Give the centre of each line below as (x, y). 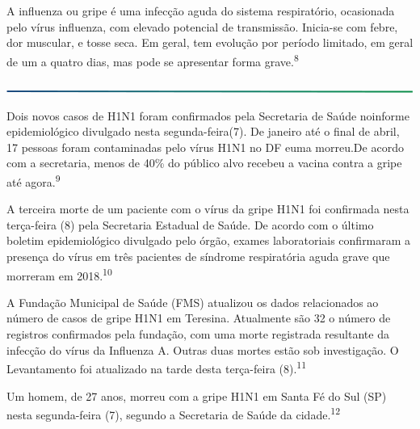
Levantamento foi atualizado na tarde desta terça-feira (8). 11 (156, 367)
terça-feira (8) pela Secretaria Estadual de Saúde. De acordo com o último (190, 224)
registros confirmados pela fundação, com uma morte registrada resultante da (198, 334)
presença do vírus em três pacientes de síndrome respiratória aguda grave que (198, 257)
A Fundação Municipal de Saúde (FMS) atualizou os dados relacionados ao (193, 302)
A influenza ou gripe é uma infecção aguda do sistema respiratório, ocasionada (201, 11)
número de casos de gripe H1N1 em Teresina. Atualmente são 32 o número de (199, 318)
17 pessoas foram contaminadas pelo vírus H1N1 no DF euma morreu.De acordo (205, 147)
